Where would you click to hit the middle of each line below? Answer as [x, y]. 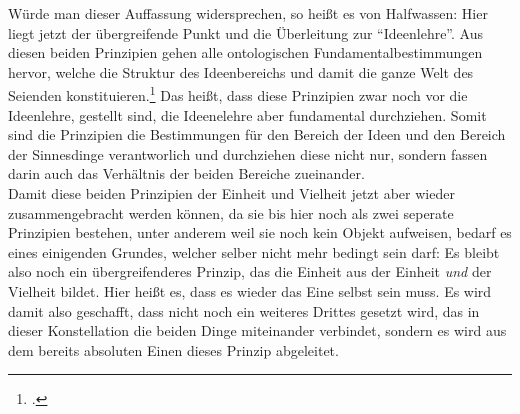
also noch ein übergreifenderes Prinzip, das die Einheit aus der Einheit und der [250, 271]
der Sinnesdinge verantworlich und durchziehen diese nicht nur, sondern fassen [248, 153]
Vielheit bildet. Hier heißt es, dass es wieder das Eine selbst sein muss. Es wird [250, 290]
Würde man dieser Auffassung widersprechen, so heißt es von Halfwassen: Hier [248, 13]
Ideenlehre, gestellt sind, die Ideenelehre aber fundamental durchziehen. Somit [247, 114]
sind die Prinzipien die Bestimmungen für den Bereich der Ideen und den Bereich [257, 134]
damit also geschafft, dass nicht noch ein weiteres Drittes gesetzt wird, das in [244, 310]
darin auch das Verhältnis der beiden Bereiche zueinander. [186, 173]
